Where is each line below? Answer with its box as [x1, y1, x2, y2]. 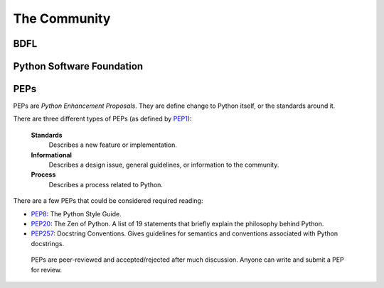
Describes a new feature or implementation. [48, 140, 178, 149]
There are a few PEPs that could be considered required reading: [13, 196, 203, 205]
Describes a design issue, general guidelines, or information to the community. [48, 160, 279, 170]
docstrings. [31, 239, 65, 248]
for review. [31, 265, 62, 274]
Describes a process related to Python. [48, 180, 164, 189]
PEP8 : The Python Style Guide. [31, 209, 122, 218]
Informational [31, 150, 73, 159]
